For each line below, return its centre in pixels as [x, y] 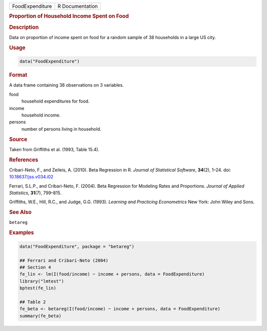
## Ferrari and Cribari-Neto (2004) [64, 260]
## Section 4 [35, 267]
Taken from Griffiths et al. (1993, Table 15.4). [54, 149]
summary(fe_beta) [41, 316]
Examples [22, 233]
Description [24, 27]
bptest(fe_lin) [38, 288]
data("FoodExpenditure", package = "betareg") [77, 246]
